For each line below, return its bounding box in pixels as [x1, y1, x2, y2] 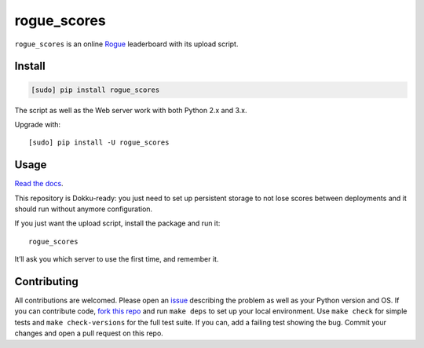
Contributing [14, 275, 79, 288]
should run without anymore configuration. [14, 204, 153, 214]
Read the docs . [14, 179, 64, 189]
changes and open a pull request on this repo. [14, 328, 164, 338]
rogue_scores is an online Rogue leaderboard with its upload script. [14, 39, 239, 49]
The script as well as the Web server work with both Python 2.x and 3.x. [14, 105, 247, 115]
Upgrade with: [14, 119, 61, 129]
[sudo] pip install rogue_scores [31, 85, 160, 94]
